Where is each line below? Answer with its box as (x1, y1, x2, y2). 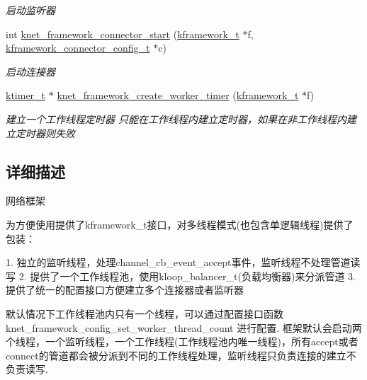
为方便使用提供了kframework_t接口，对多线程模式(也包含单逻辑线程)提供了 (6, 217, 354, 231)
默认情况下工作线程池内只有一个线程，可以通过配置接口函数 (6, 306, 283, 321)
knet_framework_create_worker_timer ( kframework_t (57, 88, 299, 103)
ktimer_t (6, 88, 46, 103)
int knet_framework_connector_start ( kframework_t (6, 26, 239, 41)
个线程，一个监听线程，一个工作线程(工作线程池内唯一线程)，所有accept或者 (6, 334, 358, 349)
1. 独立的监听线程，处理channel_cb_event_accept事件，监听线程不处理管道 (6, 255, 351, 270)
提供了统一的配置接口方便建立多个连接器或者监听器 (6, 282, 244, 297)
